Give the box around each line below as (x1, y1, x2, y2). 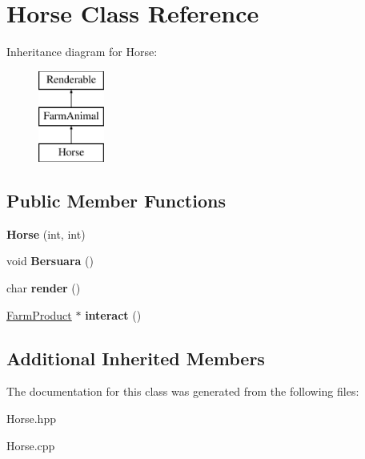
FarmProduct (6, 306, 72, 323)
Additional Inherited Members (6, 345, 265, 370)
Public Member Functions (6, 188, 226, 213)
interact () (85, 306, 142, 323)
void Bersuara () (6, 252, 94, 269)
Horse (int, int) (6, 225, 86, 242)
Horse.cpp (6, 437, 55, 453)
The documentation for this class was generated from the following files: (6, 383, 359, 400)
